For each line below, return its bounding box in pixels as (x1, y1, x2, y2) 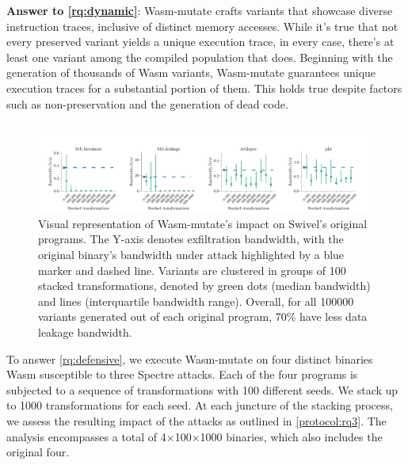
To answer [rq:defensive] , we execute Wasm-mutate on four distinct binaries (6, 350, 373, 367)
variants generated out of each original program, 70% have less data (38, 308, 368, 325)
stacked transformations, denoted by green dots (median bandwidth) (38, 277, 371, 294)
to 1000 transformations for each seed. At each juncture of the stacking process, (6, 397, 393, 414)
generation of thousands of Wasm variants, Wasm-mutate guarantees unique (6, 64, 376, 81)
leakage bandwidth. (38, 324, 132, 341)
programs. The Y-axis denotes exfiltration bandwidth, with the (38, 231, 344, 247)
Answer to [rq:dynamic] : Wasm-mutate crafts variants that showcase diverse (6, 2, 393, 18)
